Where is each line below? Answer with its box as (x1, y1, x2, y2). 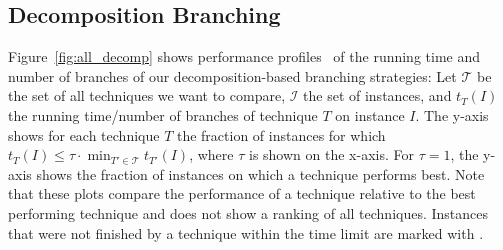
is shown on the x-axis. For (248, 144, 414, 165)
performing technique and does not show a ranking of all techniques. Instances (8, 202, 489, 223)
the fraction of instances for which (176, 124, 386, 145)
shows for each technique (8, 124, 160, 145)
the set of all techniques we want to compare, (8, 85, 286, 106)
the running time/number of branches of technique (8, 104, 318, 125)
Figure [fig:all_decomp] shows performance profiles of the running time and (8, 46, 481, 67)
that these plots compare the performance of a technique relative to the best (8, 183, 476, 204)
